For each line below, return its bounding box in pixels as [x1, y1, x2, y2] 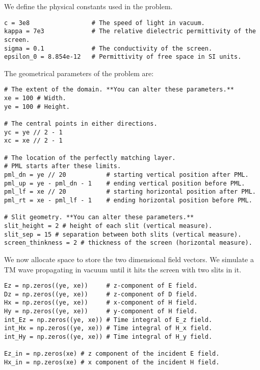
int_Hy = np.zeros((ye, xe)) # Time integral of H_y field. [4, 333, 213, 341]
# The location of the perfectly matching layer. [4, 154, 176, 161]
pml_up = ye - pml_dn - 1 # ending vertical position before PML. [4, 179, 245, 187]
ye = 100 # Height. [4, 103, 70, 110]
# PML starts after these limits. [4, 163, 121, 170]
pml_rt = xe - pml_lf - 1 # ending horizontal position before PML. [4, 197, 252, 204]
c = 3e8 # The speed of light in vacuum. [4, 19, 205, 27]
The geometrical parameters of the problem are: [4, 67, 154, 78]
